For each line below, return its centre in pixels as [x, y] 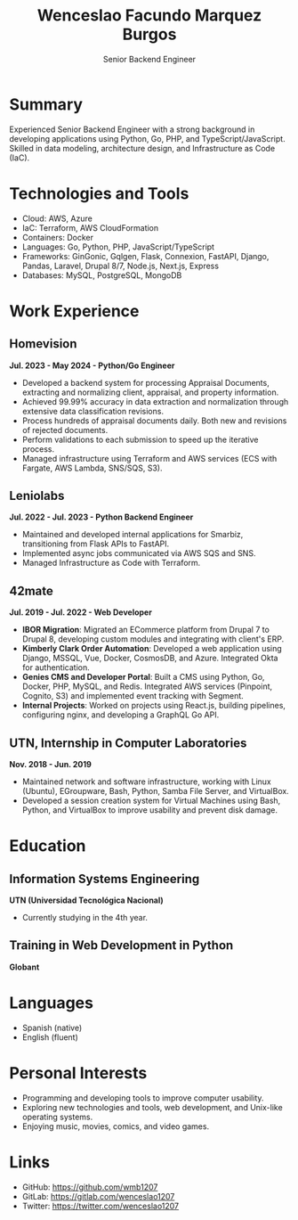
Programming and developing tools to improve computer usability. [143, 1098]
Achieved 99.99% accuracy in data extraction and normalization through [155, 401]
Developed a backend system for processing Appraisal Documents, [145, 382]
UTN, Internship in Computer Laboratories [128, 743]
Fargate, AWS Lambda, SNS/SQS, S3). [92, 468]
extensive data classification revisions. [93, 411]
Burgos [149, 34]
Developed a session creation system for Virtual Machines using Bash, [151, 801]
